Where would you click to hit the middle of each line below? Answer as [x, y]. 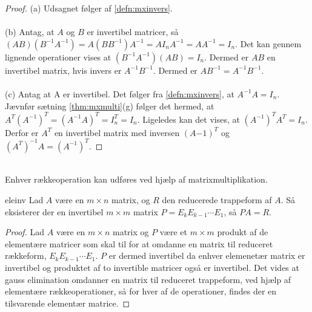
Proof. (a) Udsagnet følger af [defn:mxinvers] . [89, 8]
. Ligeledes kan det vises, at [188, 119]
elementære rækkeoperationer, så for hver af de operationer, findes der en [141, 291]
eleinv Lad [24, 199]
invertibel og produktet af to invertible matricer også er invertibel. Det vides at [152, 267]
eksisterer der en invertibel [54, 211]
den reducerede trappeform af [217, 199]
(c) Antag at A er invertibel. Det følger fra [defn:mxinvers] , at [120, 93]
